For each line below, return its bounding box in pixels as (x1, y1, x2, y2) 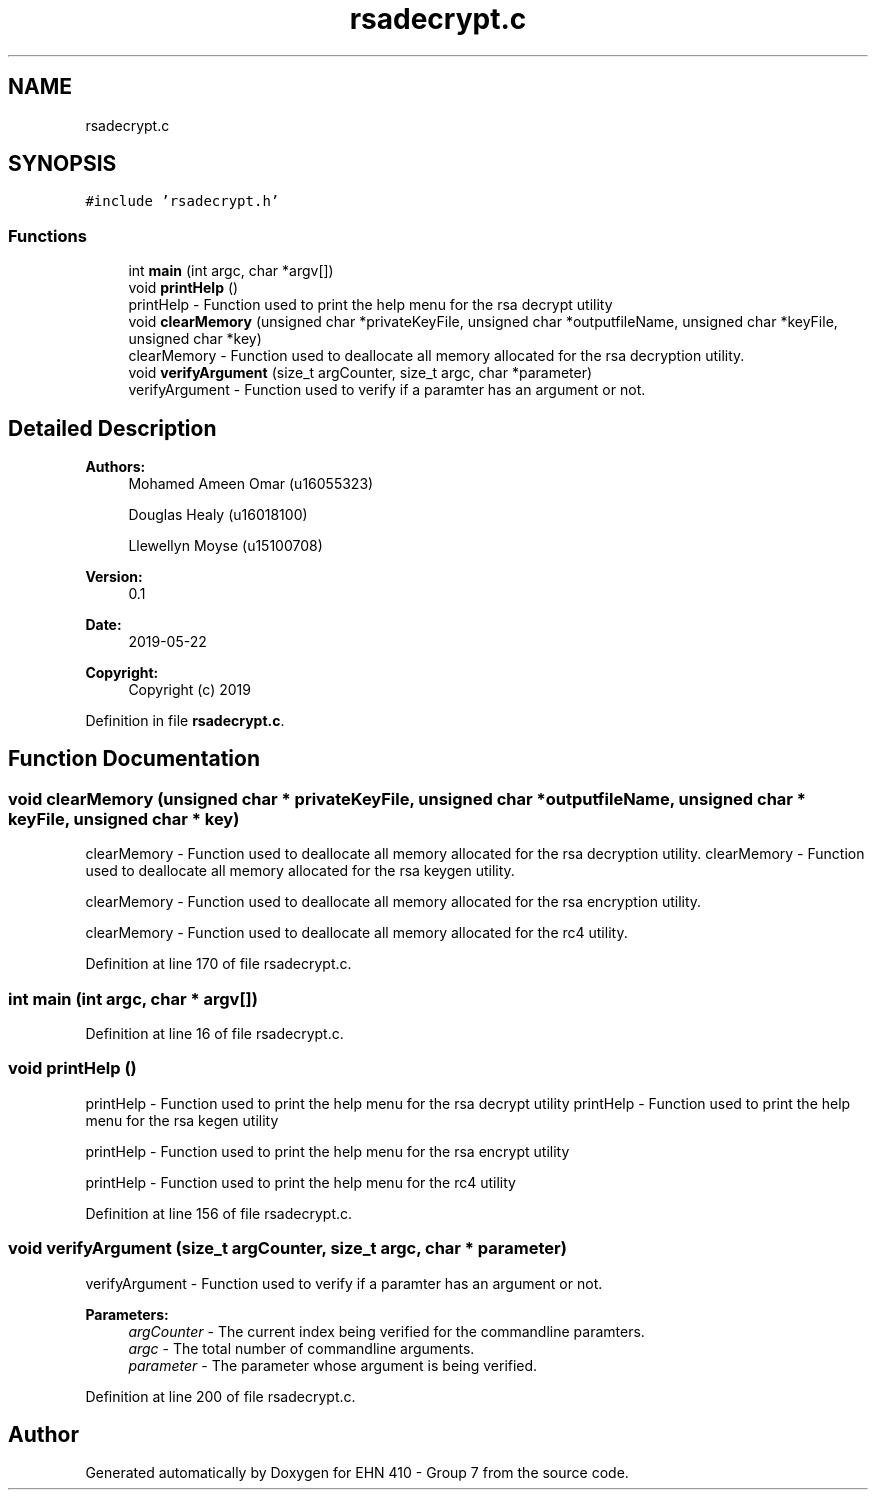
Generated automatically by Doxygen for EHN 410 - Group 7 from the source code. (85, 1464, 629, 1482)
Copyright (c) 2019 (128, 681, 251, 699)
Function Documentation (8, 746, 260, 772)
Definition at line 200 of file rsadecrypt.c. (85, 1387, 356, 1405)
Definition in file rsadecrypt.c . (85, 712, 285, 730)
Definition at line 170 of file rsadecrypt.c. (85, 955, 352, 973)
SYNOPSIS (8, 151, 117, 177)
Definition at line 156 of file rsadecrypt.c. (85, 1204, 353, 1222)
